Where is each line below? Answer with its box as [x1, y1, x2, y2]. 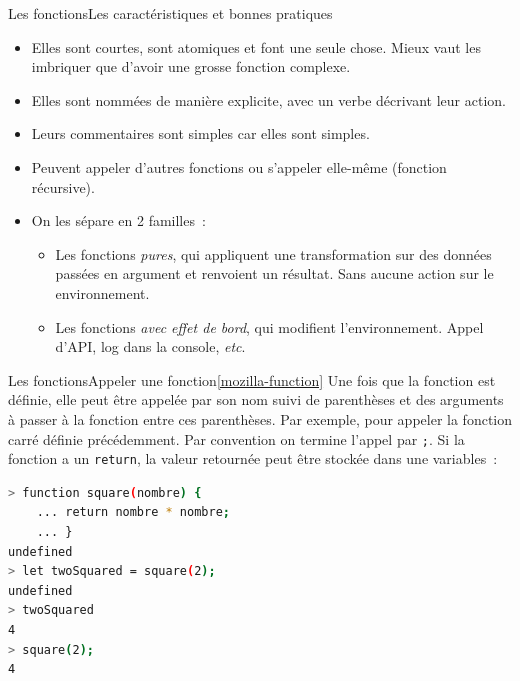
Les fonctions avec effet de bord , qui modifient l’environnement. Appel [55, 316, 484, 337]
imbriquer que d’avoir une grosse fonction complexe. [31, 56, 351, 77]
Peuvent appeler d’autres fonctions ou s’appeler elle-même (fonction [31, 156, 447, 177]
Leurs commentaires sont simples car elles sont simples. [31, 123, 370, 144]
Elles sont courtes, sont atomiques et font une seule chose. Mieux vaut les [31, 36, 481, 57]
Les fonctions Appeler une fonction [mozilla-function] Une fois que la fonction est [8, 369, 496, 390]
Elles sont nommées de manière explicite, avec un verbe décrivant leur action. [31, 89, 506, 110]
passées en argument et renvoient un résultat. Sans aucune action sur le [55, 263, 494, 284]
